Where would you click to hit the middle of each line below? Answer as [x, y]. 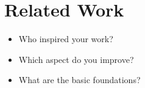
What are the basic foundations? [80, 80]
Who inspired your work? [66, 39]
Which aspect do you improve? [76, 59]
